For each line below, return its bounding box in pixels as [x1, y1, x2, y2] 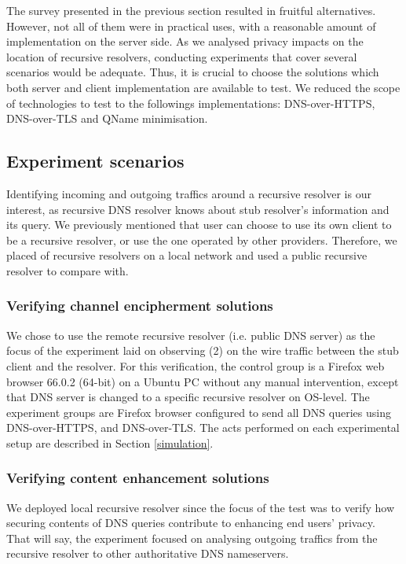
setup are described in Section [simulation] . [6, 434, 214, 451]
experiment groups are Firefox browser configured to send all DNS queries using [6, 404, 391, 420]
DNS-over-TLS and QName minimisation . [6, 110, 208, 127]
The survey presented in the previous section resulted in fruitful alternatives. [6, 2, 376, 18]
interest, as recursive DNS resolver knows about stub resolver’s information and [6, 201, 390, 217]
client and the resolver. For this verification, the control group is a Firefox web [6, 357, 385, 374]
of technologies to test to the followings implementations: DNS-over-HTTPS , [6, 94, 375, 111]
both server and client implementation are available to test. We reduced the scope [6, 79, 401, 95]
